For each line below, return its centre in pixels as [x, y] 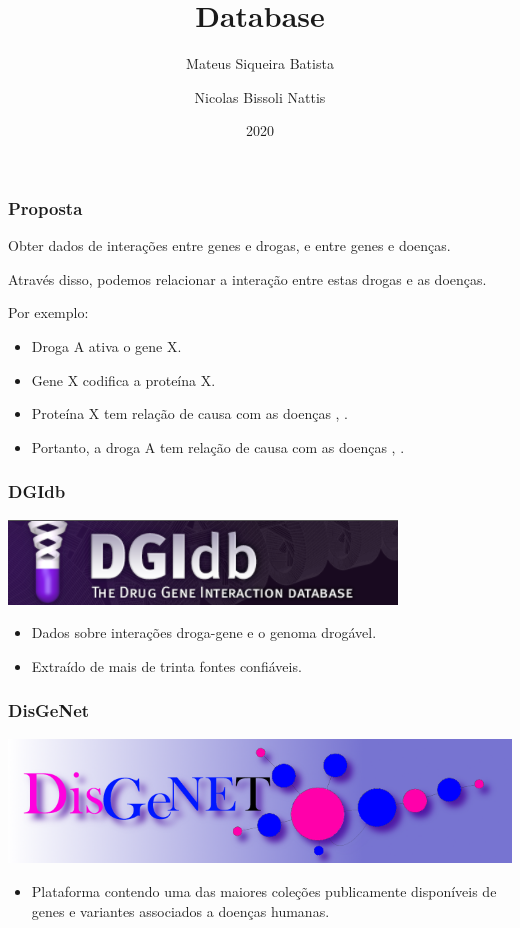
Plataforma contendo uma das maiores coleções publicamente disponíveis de [264, 890]
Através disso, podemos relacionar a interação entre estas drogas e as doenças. [247, 278]
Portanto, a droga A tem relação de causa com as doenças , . [218, 446]
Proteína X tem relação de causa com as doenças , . [190, 413]
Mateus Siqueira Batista [260, 63]
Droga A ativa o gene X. [106, 345]
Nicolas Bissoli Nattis [260, 96]
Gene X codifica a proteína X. [123, 379]
